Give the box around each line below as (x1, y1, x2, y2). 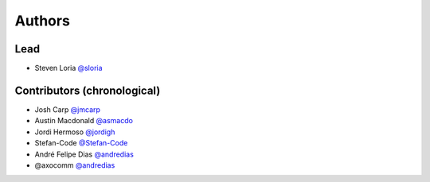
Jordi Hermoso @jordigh (34, 127, 115, 137)
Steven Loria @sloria (34, 64, 103, 73)
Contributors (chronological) (14, 83, 161, 97)
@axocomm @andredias (34, 160, 115, 170)
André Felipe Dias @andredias (34, 149, 135, 159)
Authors (14, 12, 71, 29)
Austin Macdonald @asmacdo (34, 116, 133, 126)
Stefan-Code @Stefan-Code (34, 138, 128, 148)
